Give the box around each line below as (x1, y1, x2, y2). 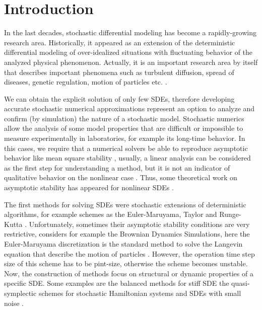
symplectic (4, 287, 37, 298)
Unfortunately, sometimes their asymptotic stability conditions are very (29, 218, 250, 229)
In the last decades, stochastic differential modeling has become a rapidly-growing (4, 27, 256, 38)
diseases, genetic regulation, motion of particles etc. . (4, 76, 167, 87)
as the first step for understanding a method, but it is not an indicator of (4, 162, 230, 173)
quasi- (231, 278, 250, 288)
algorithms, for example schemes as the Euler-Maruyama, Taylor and (4, 209, 217, 219)
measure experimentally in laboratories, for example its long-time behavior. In (4, 133, 245, 143)
